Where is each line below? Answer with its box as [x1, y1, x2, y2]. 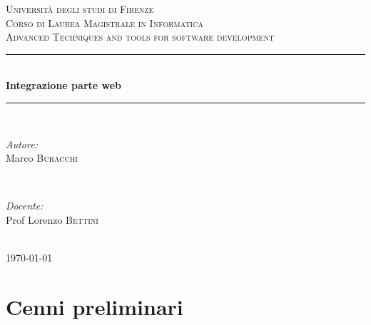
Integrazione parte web [6, 78, 122, 93]
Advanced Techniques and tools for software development [6, 29, 275, 44]
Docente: [6, 198, 44, 213]
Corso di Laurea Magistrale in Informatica [6, 15, 203, 30]
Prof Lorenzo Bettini [6, 212, 98, 227]
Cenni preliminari [6, 292, 183, 321]
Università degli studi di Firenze [6, 1, 154, 16]
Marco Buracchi [6, 150, 78, 165]
